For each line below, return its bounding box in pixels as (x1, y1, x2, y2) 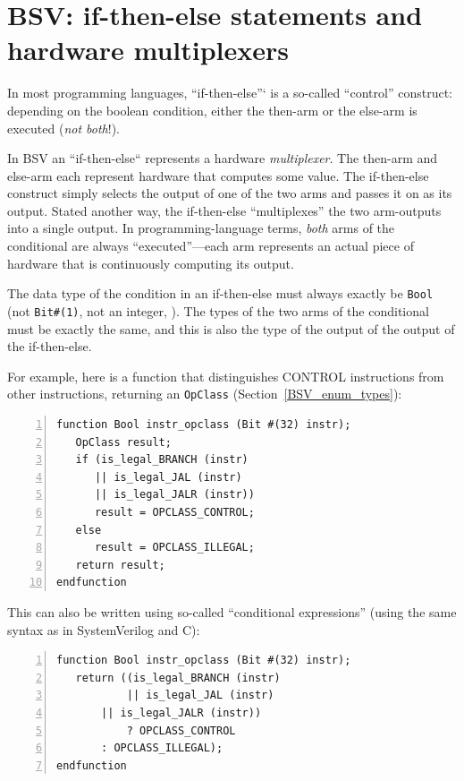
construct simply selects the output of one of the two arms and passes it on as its (7, 184, 452, 202)
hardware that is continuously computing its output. (7, 253, 294, 272)
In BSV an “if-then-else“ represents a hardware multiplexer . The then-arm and (7, 149, 438, 167)
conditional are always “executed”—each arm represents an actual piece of (7, 236, 414, 255)
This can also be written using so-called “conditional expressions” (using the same (7, 602, 457, 621)
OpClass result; (75, 435, 172, 449)
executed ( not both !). (7, 118, 120, 137)
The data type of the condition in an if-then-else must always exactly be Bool (7, 284, 434, 303)
